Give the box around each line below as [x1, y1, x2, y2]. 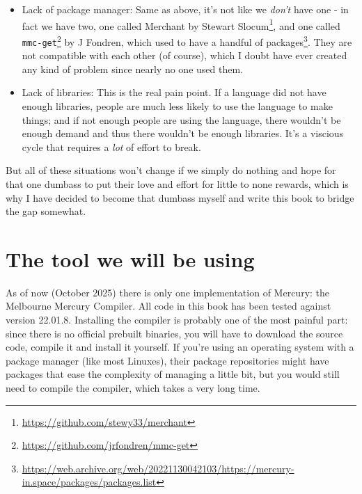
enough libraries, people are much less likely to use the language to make [22, 98, 333, 113]
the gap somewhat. [6, 204, 86, 218]
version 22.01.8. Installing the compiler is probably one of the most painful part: [6, 312, 348, 326]
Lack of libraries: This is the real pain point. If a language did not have [22, 85, 326, 99]
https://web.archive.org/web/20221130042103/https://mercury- [22, 461, 294, 475]
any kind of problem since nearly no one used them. [22, 61, 243, 76]
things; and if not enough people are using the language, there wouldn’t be [22, 112, 341, 127]
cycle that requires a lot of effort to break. [22, 139, 201, 154]
